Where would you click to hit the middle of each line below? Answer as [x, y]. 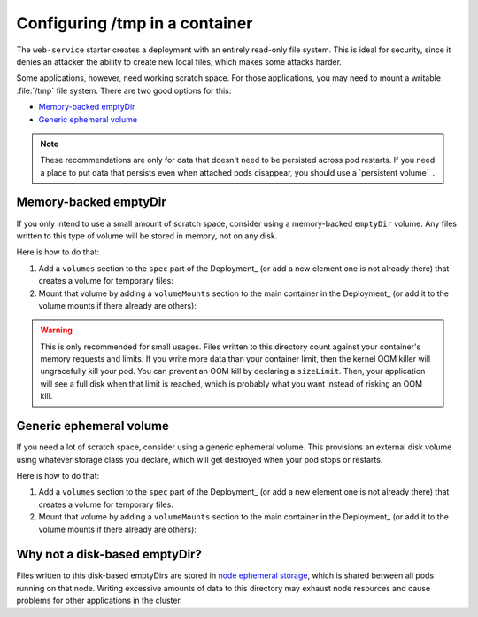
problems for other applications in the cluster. [100, 601]
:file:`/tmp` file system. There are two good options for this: [124, 90]
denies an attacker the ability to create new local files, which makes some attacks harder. [179, 61]
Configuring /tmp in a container [135, 23]
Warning [56, 330]
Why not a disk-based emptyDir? [109, 555]
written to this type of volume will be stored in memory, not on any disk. [147, 236]
